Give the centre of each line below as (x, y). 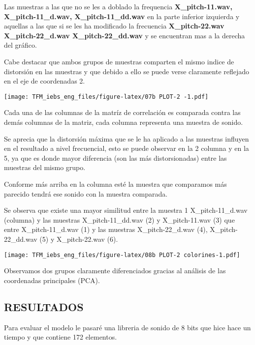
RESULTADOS (44, 306)
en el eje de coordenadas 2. (45, 81)
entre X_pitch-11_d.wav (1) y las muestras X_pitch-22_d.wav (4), (106, 229)
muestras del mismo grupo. (45, 167)
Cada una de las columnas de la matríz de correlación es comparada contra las (122, 112)
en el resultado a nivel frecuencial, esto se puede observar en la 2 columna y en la (127, 148)
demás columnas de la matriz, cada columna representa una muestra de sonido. (124, 122)
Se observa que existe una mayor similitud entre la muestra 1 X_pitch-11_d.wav (126, 210)
